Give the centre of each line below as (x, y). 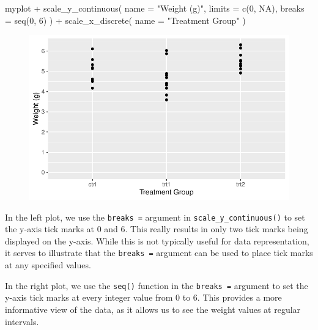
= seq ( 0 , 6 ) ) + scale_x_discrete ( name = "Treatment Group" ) (125, 20)
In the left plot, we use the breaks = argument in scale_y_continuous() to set (155, 217)
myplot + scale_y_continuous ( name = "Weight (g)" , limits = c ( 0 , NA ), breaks (155, 8)
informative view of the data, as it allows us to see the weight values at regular (153, 309)
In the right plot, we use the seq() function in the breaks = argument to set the (157, 285)
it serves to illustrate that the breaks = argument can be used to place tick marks (159, 253)
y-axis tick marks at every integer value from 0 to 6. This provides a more (143, 297)
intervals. (22, 321)
